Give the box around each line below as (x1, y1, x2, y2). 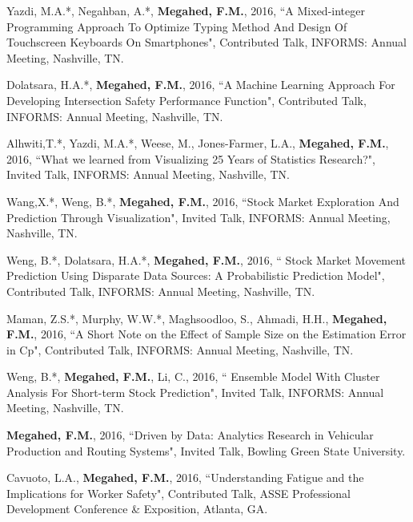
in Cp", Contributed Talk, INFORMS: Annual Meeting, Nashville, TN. (6, 341, 354, 358)
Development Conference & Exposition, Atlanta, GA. (6, 500, 268, 517)
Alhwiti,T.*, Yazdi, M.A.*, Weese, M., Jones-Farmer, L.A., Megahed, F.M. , (6, 135, 389, 152)
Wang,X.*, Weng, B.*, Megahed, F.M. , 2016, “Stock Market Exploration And (6, 192, 399, 209)
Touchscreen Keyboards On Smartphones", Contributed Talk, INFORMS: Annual (6, 34, 407, 51)
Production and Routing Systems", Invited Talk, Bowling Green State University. (6, 442, 406, 459)
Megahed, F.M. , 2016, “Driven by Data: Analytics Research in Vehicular (6, 427, 374, 443)
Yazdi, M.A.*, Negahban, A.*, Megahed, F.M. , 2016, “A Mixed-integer (6, 2, 365, 18)
